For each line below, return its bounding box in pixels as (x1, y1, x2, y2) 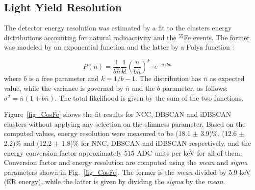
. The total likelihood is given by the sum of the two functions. (54, 92, 244, 103)
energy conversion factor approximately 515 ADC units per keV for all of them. (4, 147, 242, 158)
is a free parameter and (29, 73, 99, 83)
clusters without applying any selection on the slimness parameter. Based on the (4, 118, 246, 129)
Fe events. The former (183, 32, 250, 42)
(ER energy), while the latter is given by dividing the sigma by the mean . (4, 176, 225, 187)
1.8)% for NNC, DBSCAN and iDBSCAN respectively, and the (61, 138, 251, 148)
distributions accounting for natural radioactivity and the (4, 32, 177, 42)
